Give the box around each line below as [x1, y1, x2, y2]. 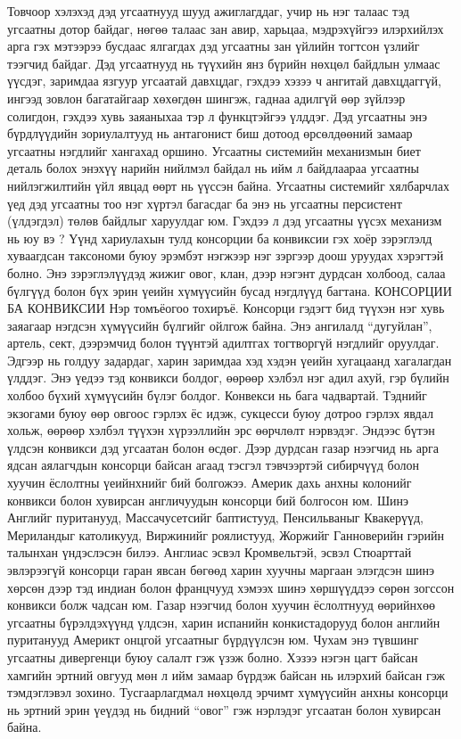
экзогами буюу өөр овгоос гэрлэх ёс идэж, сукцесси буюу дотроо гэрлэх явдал [7, 403, 433, 422]
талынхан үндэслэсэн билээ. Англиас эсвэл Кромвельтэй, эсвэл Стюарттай [7, 543, 412, 562]
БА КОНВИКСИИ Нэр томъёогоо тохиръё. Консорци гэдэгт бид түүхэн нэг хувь [7, 299, 445, 317]
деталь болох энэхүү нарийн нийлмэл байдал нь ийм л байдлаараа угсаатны [7, 159, 419, 177]
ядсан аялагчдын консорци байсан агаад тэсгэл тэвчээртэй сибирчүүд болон [7, 456, 419, 474]
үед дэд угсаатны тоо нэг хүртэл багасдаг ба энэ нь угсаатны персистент [7, 193, 402, 212]
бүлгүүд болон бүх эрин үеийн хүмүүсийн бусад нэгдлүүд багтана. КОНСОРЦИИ [7, 281, 452, 300]
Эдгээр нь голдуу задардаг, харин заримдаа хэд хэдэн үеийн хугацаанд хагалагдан [7, 350, 452, 369]
